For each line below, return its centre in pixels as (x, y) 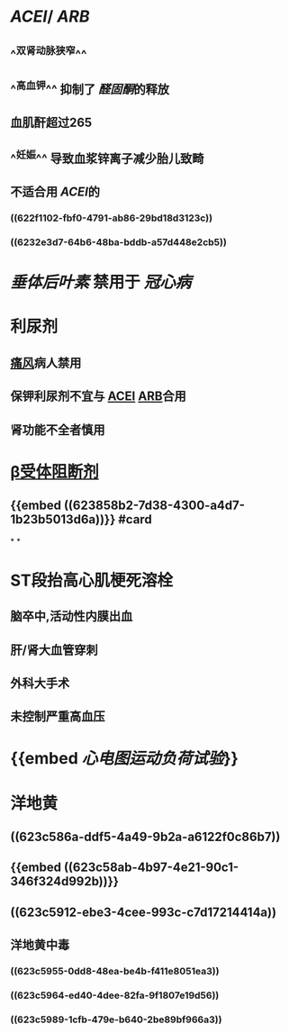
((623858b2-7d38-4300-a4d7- (154, 506)
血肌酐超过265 (51, 123)
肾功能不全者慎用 (58, 430)
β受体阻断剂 (55, 471)
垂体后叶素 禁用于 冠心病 (101, 282)
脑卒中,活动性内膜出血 (72, 616)
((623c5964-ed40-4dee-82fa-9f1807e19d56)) (115, 995)
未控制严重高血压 (58, 716)
